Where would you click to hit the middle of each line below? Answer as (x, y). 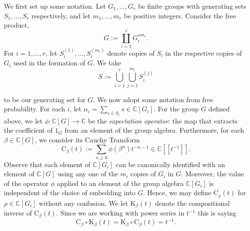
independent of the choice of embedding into (70, 192)
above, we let (23, 120)
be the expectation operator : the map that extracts (163, 120)
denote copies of (131, 53)
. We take (107, 63)
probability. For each (35, 109)
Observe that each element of (47, 164)
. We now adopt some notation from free (153, 99)
